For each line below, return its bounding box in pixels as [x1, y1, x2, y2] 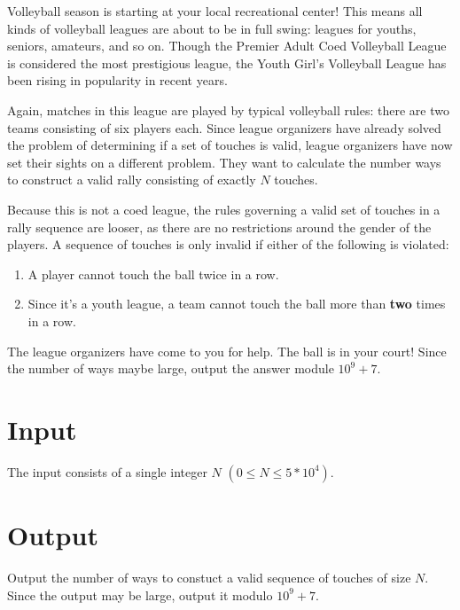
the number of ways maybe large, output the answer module [7, 359, 334, 378]
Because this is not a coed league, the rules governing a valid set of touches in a [7, 199, 441, 218]
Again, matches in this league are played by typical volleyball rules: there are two [7, 100, 449, 119]
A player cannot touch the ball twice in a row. [27, 264, 279, 283]
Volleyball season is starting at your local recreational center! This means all [7, 2, 423, 20]
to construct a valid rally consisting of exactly [7, 170, 256, 189]
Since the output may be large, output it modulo [7, 585, 273, 604]
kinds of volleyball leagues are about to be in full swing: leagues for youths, [7, 19, 417, 37]
